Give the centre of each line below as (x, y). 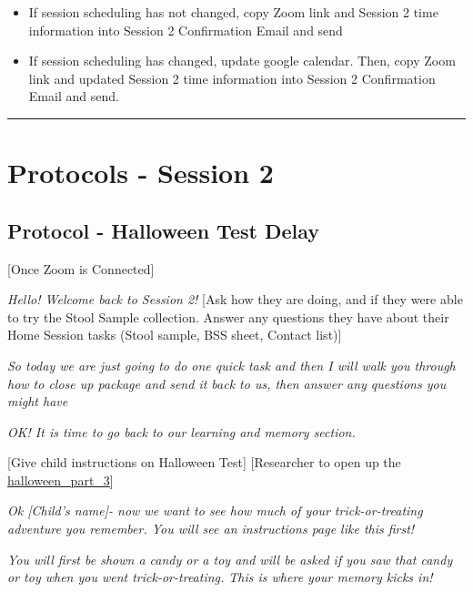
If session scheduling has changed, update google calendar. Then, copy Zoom (242, 61)
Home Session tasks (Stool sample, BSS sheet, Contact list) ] (175, 335)
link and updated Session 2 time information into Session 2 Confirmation (232, 78)
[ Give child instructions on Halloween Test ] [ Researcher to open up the (204, 462)
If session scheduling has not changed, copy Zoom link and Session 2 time (233, 12)
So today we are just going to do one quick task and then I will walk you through (231, 365)
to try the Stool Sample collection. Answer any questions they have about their (228, 316)
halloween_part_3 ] (60, 480)
